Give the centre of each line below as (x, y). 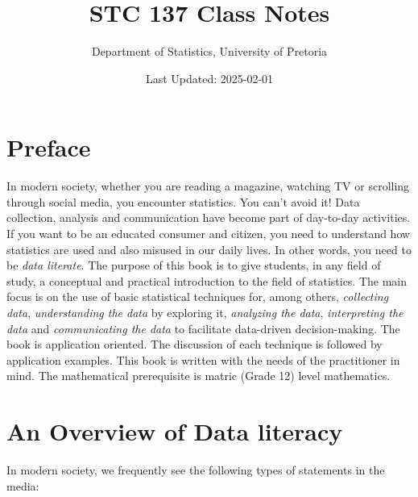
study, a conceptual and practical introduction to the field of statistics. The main (207, 280)
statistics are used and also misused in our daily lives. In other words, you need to (209, 249)
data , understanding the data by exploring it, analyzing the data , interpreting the (205, 312)
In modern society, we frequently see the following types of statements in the (196, 470)
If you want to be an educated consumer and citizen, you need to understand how (209, 234)
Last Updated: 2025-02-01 (209, 78)
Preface (49, 147)
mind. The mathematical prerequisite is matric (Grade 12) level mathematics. (199, 376)
